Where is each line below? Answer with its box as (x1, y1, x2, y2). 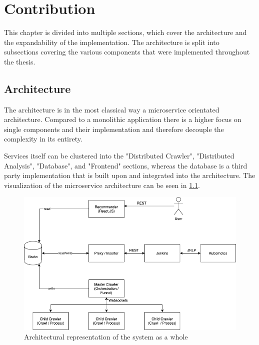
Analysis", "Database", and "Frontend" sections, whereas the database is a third (4, 160, 247, 170)
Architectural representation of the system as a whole (24, 331, 188, 342)
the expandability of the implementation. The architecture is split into (4, 36, 219, 47)
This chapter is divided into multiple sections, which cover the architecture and (4, 27, 247, 37)
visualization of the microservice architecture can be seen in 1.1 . (4, 179, 200, 190)
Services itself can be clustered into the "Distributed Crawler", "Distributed (4, 150, 234, 161)
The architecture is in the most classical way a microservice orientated (4, 104, 219, 114)
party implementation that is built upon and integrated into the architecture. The (4, 170, 255, 180)
